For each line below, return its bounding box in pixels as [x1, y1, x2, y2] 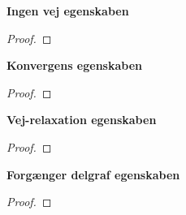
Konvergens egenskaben [6, 57, 143, 74]
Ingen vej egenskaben [6, 2, 129, 19]
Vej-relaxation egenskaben [6, 111, 157, 128]
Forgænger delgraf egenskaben [6, 166, 180, 183]
